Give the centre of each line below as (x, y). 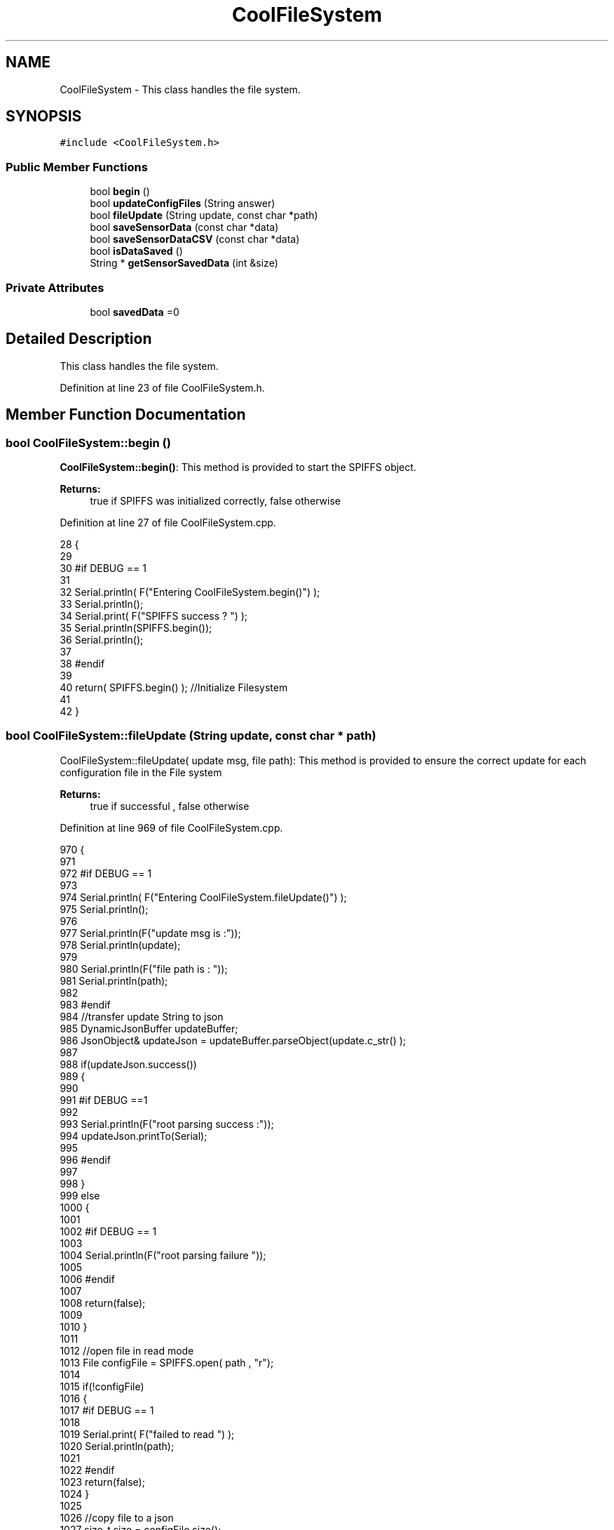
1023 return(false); (102, 1482)
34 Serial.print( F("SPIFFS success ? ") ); (154, 616)
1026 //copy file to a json (117, 1517)
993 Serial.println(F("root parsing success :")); (167, 1124)
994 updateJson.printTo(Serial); (134, 1136)
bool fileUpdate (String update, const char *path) (204, 215)
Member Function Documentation (126, 415)
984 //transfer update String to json (142, 1016)
